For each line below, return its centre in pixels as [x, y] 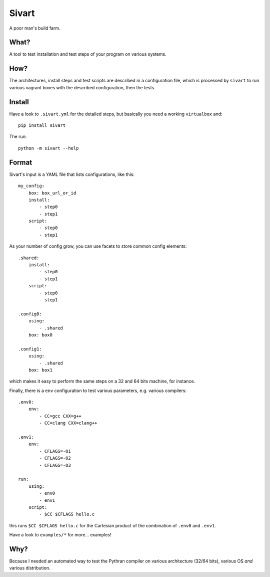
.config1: [30, 349]
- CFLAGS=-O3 [55, 465]
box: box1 [40, 370]
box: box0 [40, 335]
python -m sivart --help [48, 148]
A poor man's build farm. [35, 28]
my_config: [31, 186]
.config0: [30, 314]
